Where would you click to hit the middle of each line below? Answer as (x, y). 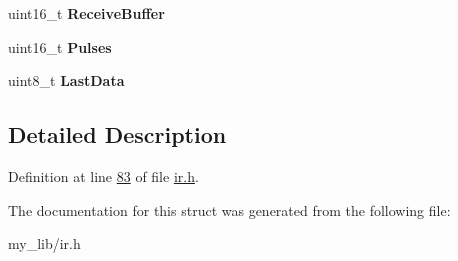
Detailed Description (117, 134)
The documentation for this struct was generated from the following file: (229, 209)
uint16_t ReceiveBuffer (86, 13)
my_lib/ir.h (44, 243)
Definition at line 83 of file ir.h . (103, 175)
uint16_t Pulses (60, 46)
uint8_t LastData (66, 80)
